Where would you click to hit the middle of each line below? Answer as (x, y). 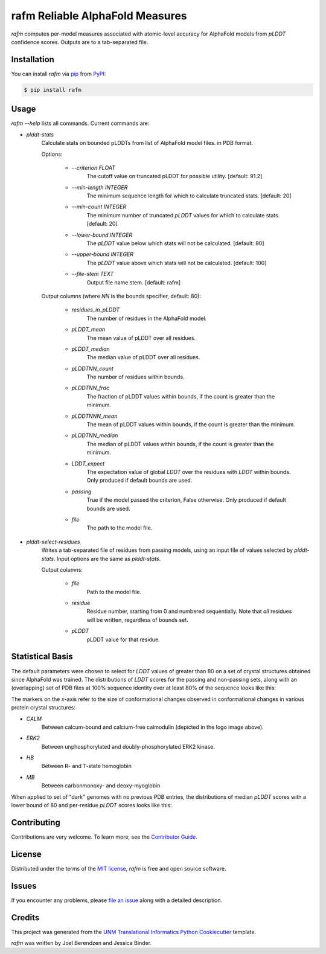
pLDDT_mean (88, 330)
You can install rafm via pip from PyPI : (59, 74)
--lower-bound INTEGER (102, 235)
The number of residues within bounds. (136, 377)
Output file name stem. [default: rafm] (134, 282)
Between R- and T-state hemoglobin (87, 766)
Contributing (36, 822)
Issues (24, 885)
